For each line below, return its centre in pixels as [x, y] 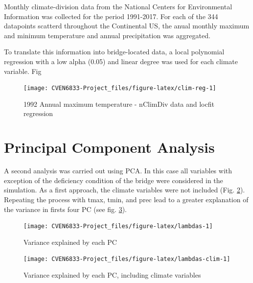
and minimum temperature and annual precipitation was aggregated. [107, 35]
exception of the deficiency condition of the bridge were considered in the [114, 180]
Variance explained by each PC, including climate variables [112, 275]
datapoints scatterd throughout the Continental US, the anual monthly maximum [127, 26]
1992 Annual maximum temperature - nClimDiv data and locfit [119, 104]
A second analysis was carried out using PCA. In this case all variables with [118, 171]
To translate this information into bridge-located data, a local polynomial [114, 52]
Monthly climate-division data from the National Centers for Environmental [118, 6]
